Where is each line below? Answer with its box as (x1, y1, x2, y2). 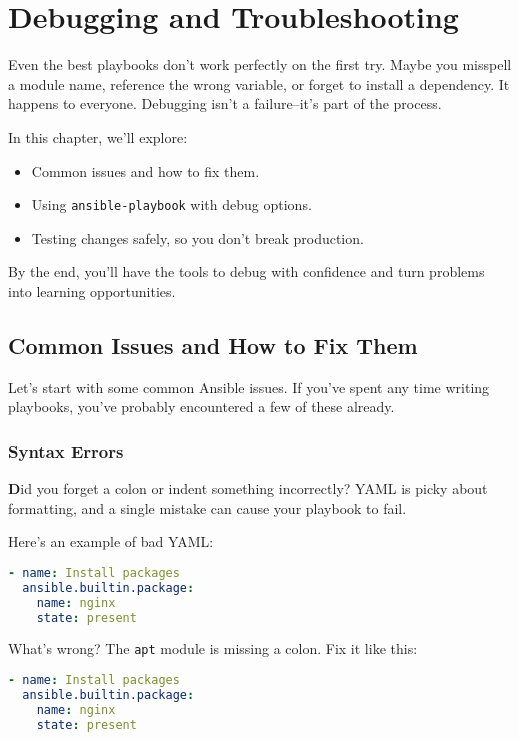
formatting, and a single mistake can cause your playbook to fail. (8, 497, 407, 518)
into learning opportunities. (8, 280, 176, 301)
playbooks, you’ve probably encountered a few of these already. (8, 396, 395, 417)
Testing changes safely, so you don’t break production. (31, 227, 364, 248)
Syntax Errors (8, 438, 124, 463)
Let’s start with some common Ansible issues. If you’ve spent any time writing (8, 376, 490, 397)
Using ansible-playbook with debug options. (31, 194, 312, 215)
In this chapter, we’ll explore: (8, 126, 188, 147)
